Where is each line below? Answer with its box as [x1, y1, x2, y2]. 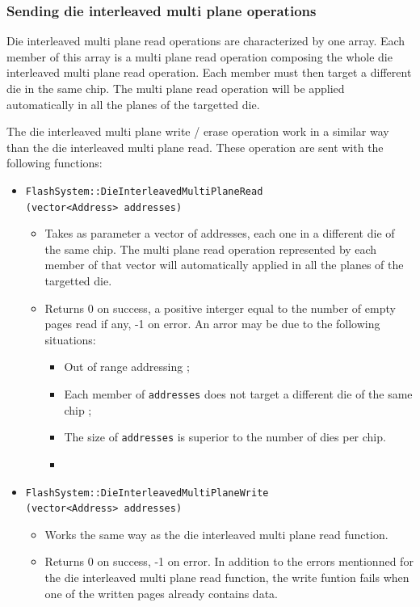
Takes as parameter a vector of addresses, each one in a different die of [44, 225, 395, 242]
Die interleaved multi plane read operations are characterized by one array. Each [6, 32, 405, 49]
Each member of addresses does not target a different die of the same [64, 386, 413, 403]
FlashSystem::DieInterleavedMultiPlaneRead [25, 185, 263, 197]
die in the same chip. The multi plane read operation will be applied [6, 80, 345, 96]
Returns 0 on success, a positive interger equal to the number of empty [44, 299, 396, 316]
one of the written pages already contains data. [44, 584, 278, 601]
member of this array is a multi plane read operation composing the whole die [6, 48, 393, 65]
